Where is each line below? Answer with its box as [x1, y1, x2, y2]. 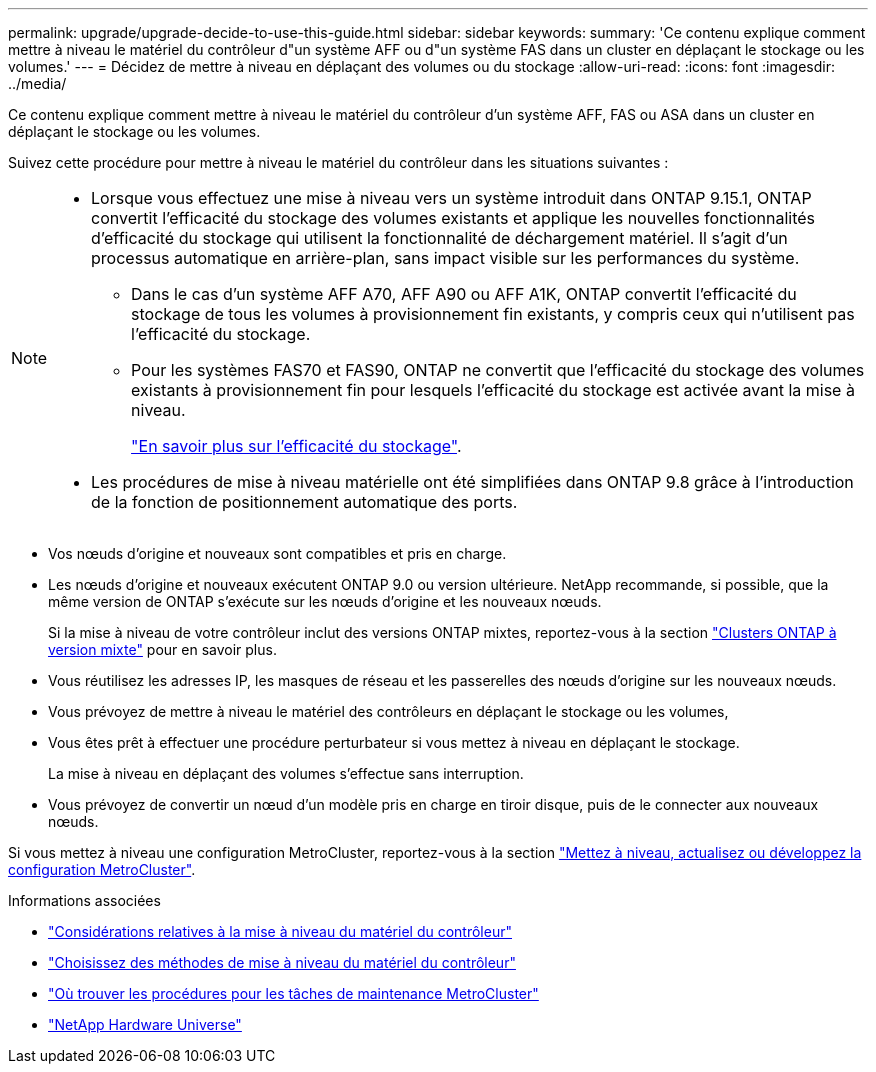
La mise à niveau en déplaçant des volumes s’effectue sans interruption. [48, 765, 524, 782]
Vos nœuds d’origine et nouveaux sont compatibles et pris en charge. [48, 545, 507, 562]
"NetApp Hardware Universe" [48, 1016, 242, 1033]
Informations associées [8, 892, 161, 909]
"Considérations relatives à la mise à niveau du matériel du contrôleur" [48, 923, 512, 940]
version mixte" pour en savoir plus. [48, 641, 277, 658]
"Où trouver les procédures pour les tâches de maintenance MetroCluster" [48, 985, 539, 1002]
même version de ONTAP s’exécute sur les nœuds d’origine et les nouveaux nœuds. [48, 593, 602, 610]
